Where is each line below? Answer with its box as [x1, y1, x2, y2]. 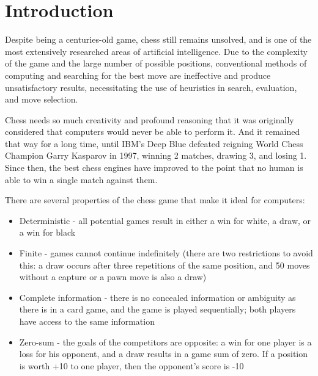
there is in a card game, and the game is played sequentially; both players [19, 303, 296, 316]
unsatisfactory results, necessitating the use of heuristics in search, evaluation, [5, 81, 297, 93]
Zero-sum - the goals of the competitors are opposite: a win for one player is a [19, 335, 312, 348]
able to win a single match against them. [5, 173, 158, 186]
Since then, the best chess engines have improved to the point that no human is [5, 161, 303, 174]
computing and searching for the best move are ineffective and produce [5, 68, 271, 81]
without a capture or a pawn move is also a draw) [19, 270, 207, 283]
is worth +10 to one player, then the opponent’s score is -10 [19, 359, 244, 372]
